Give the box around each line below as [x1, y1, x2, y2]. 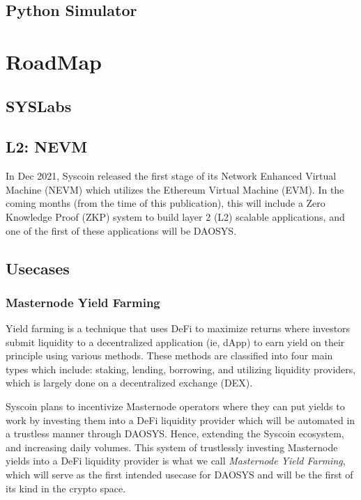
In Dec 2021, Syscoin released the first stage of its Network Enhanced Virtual [6, 169, 337, 183]
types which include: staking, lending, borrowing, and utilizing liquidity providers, [6, 361, 356, 376]
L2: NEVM [6, 136, 88, 157]
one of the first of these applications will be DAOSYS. [6, 223, 237, 237]
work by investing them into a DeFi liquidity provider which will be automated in [6, 412, 355, 427]
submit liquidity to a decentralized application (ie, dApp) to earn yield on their [6, 334, 345, 349]
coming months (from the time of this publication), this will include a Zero [6, 196, 325, 210]
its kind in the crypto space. [6, 481, 126, 495]
